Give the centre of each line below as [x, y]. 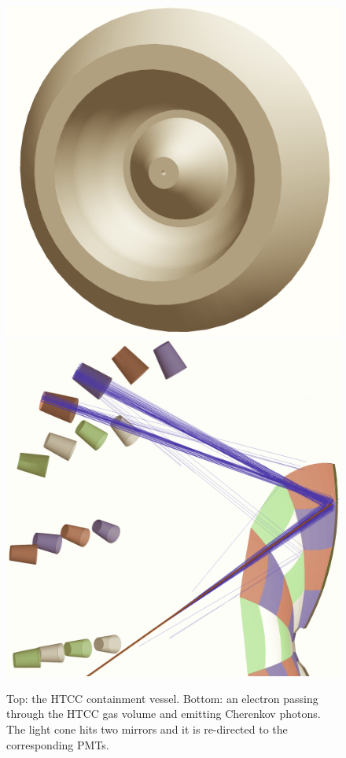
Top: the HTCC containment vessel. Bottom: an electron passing [162, 698]
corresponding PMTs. [58, 744]
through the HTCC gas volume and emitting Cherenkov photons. [164, 714]
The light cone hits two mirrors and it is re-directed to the [147, 729]
